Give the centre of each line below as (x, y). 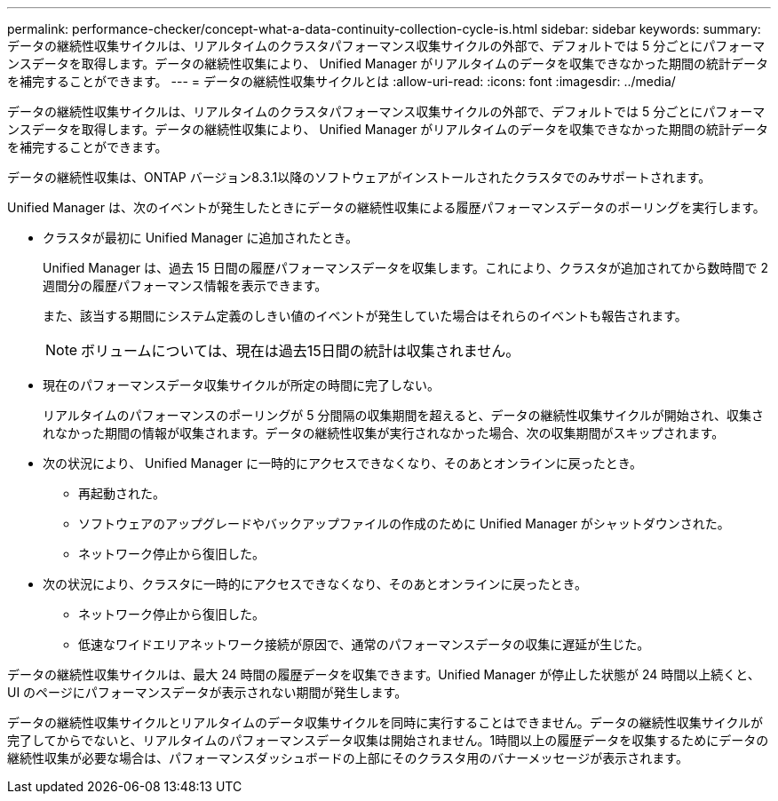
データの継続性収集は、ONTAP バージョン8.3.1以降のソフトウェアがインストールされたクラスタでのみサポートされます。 (359, 177)
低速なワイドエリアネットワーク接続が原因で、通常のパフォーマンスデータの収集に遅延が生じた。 (364, 644)
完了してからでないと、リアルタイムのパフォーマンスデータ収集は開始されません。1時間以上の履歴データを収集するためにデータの (388, 740)
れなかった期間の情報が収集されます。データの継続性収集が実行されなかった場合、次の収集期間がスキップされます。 (384, 433)
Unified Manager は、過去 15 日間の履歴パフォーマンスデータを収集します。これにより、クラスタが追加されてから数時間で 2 (406, 268)
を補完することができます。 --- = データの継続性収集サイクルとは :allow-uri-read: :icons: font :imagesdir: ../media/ (341, 81)
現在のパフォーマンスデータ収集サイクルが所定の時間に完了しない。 (242, 385)
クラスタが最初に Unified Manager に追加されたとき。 (200, 238)
